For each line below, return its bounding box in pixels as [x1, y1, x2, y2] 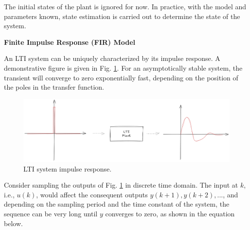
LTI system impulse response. [23, 163, 112, 173]
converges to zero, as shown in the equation [105, 209, 235, 219]
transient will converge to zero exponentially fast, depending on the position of [4, 72, 238, 82]
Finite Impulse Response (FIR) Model [4, 37, 136, 47]
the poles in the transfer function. [4, 82, 104, 92]
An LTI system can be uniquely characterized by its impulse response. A [4, 53, 220, 63]
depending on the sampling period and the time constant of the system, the [4, 199, 230, 209]
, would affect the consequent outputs [36, 189, 148, 199]
